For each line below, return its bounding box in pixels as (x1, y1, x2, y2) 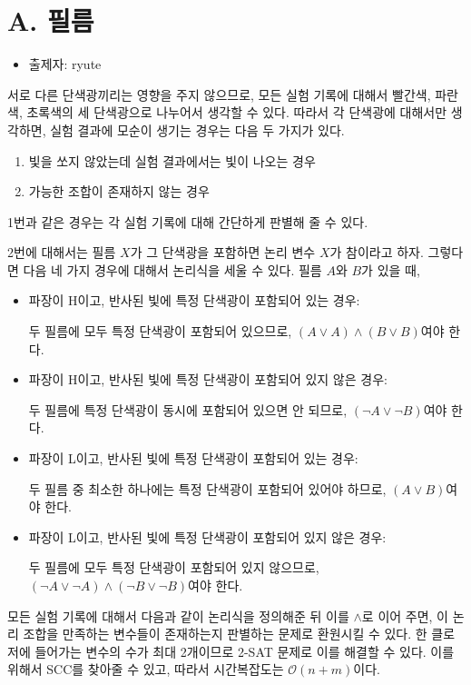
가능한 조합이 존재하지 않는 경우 (28, 182, 210, 201)
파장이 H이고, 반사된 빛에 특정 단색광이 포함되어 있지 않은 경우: (28, 370, 388, 389)
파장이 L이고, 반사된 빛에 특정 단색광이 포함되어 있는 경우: (28, 449, 358, 468)
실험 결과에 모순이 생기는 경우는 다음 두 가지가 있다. (50, 120, 345, 139)
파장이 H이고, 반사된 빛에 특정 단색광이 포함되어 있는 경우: (28, 291, 360, 310)
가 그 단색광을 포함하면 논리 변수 (130, 243, 316, 262)
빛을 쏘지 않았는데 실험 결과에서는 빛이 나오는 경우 (28, 151, 316, 170)
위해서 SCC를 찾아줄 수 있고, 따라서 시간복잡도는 (7, 660, 284, 679)
